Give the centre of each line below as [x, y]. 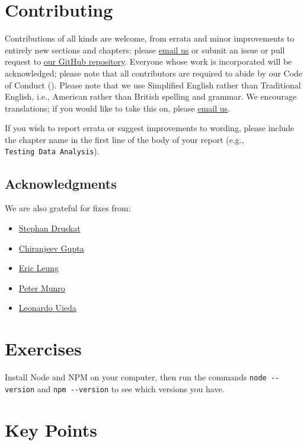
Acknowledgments [61, 183]
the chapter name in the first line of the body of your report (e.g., [124, 139]
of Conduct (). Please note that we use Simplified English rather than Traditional [153, 85]
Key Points [51, 429]
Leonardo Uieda [47, 308]
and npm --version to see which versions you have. [131, 388]
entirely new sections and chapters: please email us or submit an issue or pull [145, 50]
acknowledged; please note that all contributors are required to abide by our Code [154, 73]
